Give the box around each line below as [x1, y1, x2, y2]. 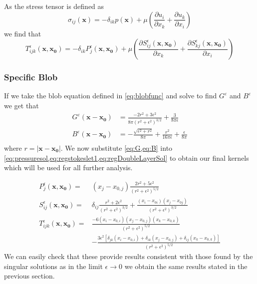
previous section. [4, 271, 55, 281]
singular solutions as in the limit [4, 261, 103, 271]
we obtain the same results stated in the [124, 261, 248, 271]
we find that [4, 28, 41, 38]
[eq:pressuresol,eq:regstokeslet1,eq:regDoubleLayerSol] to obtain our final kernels [4, 152, 249, 163]
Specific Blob [4, 71, 58, 83]
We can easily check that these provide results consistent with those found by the [4, 251, 253, 262]
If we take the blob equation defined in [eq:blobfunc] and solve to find [4, 90, 217, 101]
